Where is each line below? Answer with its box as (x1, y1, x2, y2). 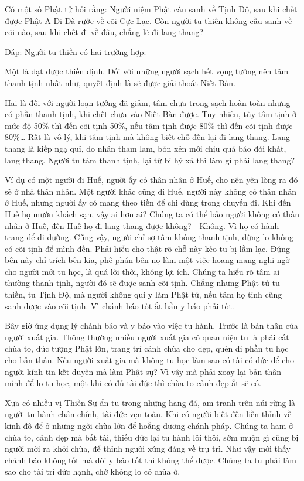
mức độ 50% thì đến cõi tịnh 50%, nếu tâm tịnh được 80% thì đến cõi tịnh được (5, 119, 293, 131)
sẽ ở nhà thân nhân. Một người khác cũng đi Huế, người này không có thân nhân (5, 185, 296, 197)
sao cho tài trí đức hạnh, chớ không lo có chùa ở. (5, 465, 180, 477)
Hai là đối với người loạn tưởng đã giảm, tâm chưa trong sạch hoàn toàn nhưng (5, 96, 291, 108)
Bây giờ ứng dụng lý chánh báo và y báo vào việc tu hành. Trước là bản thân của (5, 319, 298, 332)
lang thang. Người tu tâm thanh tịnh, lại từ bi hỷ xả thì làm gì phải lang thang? (5, 153, 295, 166)
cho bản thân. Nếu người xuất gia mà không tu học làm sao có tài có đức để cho (5, 354, 294, 366)
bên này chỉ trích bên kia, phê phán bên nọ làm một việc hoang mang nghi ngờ (5, 254, 290, 266)
